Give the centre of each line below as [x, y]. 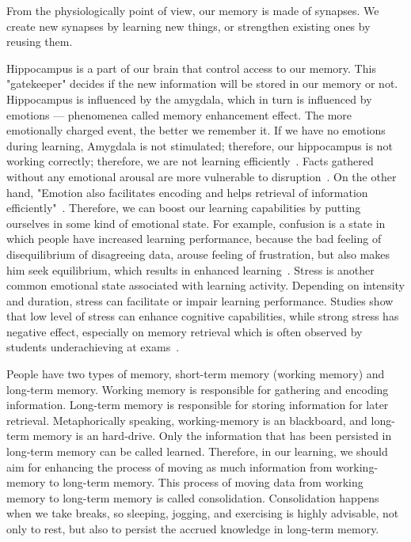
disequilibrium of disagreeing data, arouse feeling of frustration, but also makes [198, 254]
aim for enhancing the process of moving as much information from [169, 466]
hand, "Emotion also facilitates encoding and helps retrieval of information [187, 192]
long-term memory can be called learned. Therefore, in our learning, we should [197, 451]
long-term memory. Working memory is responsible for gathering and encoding [198, 389]
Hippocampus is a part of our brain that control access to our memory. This [191, 68]
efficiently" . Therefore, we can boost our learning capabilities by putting [184, 208]
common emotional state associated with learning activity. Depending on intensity [205, 285]
